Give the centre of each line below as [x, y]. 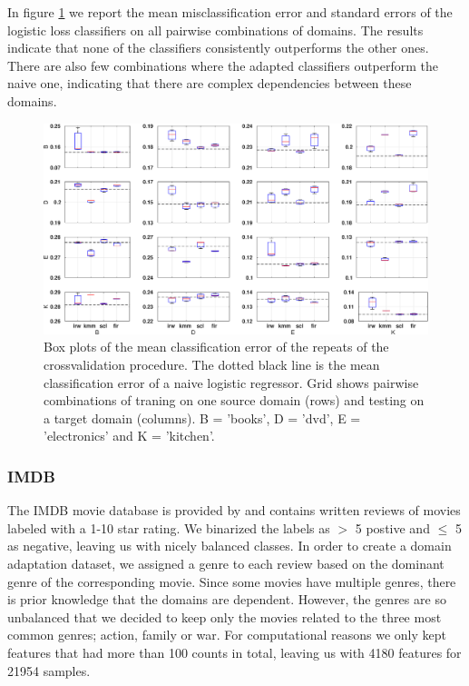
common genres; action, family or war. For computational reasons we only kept [227, 635]
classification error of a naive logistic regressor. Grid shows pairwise [231, 382]
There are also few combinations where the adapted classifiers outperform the [223, 65]
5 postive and [392, 527]
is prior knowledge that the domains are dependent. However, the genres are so [227, 599]
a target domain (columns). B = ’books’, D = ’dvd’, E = [202, 418]
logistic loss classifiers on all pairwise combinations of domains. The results [215, 30]
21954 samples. [49, 670]
